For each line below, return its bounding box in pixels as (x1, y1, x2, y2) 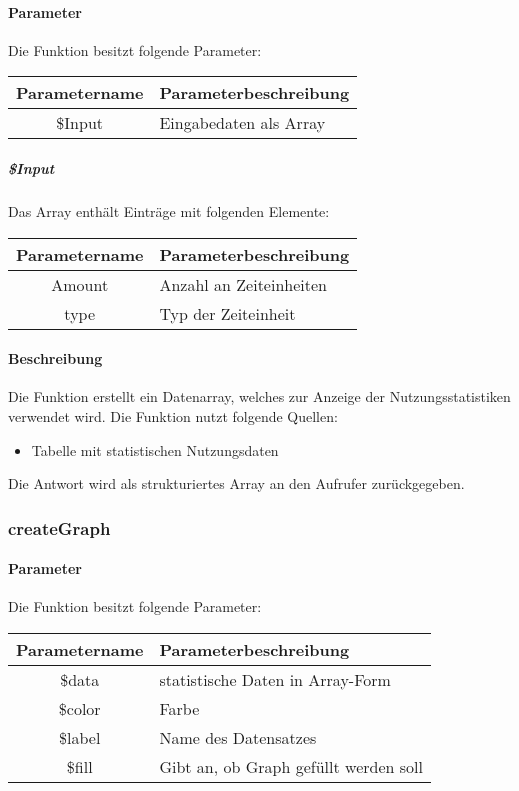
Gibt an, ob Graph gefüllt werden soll (159, 754, 423, 778)
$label (59, 725, 101, 749)
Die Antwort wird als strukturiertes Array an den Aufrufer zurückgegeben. (8, 473, 465, 494)
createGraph (8, 515, 111, 540)
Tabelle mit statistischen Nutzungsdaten (31, 439, 279, 460)
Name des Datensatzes (159, 725, 317, 749)
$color (58, 696, 101, 720)
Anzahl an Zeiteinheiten (159, 272, 327, 296)
